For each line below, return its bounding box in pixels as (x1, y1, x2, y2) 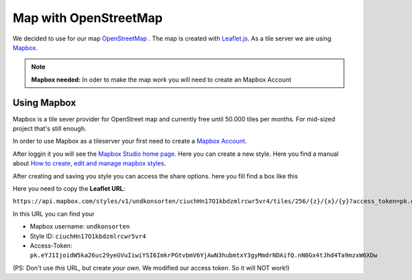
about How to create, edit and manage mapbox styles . (12, 159, 166, 167)
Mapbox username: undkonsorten (30, 222, 130, 231)
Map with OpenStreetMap (12, 10, 163, 25)
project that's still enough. (12, 124, 87, 133)
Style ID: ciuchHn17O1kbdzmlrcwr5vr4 (30, 232, 146, 240)
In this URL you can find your (12, 209, 95, 218)
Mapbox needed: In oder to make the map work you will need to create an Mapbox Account (31, 75, 292, 84)
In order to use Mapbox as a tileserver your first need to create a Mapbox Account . (12, 137, 247, 145)
